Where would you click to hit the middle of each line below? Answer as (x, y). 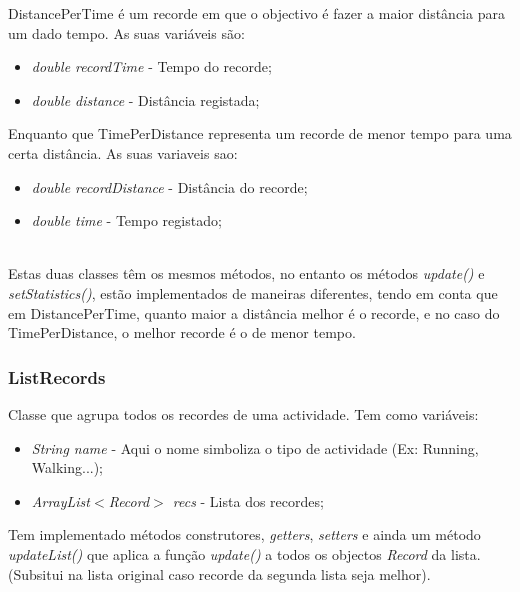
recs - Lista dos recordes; (248, 500)
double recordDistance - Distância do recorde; (169, 186)
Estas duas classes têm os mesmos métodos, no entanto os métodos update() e (246, 273)
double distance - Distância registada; (145, 99)
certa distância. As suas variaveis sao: (123, 152)
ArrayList (60, 500)
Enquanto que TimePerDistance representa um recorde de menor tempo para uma (260, 133)
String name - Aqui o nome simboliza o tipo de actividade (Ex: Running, (255, 447)
